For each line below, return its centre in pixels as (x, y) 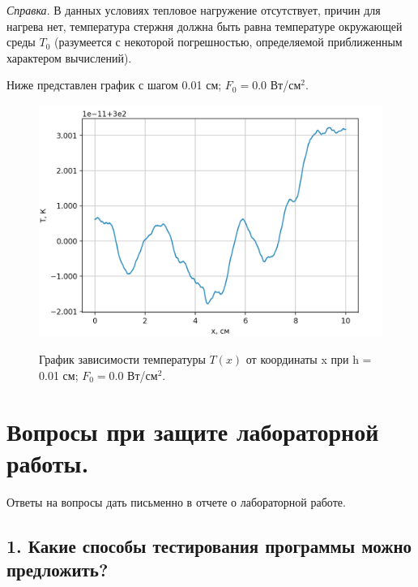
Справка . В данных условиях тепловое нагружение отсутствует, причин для (194, 10)
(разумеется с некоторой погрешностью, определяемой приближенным (228, 42)
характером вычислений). (69, 57)
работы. (48, 462)
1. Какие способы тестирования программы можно (209, 545)
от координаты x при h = (309, 359)
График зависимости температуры (122, 359)
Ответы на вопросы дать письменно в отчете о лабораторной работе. (176, 501)
